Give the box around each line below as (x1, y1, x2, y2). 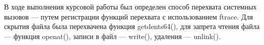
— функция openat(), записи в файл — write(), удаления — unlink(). (4, 30, 221, 41)
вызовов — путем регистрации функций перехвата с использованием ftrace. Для (4, 11, 253, 21)
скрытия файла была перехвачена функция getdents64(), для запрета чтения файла (4, 21, 260, 31)
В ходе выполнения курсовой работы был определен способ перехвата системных (4, 1, 257, 11)
